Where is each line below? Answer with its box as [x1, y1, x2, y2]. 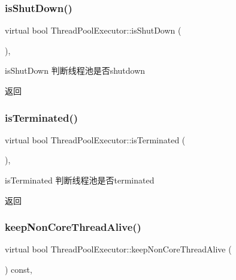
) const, [5, 263, 32, 275]
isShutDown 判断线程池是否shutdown [5, 64, 146, 77]
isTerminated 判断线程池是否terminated [5, 174, 155, 186]
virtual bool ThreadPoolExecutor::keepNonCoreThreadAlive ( [5, 243, 232, 255]
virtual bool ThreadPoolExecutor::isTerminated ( [5, 133, 186, 146]
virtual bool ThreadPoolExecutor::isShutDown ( [5, 24, 181, 37]
